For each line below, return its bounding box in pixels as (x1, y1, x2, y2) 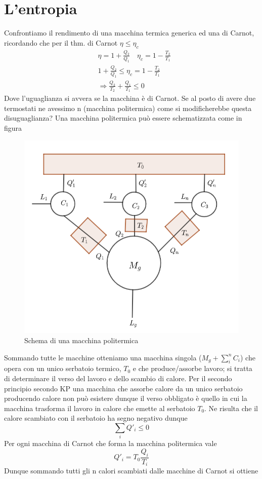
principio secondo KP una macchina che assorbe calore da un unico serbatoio (4, 383, 243, 393)
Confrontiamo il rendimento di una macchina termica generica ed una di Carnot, (4, 27, 254, 38)
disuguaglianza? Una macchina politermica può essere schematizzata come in (4, 113, 242, 123)
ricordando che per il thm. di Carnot (4, 37, 118, 48)
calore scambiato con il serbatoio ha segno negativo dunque (4, 413, 188, 423)
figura (4, 122, 22, 133)
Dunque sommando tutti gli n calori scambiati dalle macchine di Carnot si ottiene (4, 465, 258, 476)
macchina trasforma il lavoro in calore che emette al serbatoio (4, 402, 195, 413)
